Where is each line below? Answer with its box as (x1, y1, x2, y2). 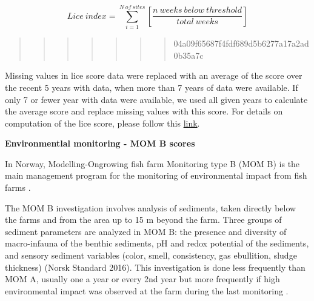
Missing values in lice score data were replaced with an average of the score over (5, 69, 302, 82)
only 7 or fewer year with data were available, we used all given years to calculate (5, 93, 308, 105)
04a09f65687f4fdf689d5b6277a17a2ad (173, 37, 309, 50)
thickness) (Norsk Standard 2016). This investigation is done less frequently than (5, 260, 306, 273)
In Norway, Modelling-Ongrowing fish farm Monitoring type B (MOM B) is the (5, 157, 300, 170)
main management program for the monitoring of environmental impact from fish (5, 169, 307, 182)
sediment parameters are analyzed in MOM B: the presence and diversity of (5, 225, 287, 237)
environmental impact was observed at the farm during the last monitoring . (5, 284, 289, 297)
